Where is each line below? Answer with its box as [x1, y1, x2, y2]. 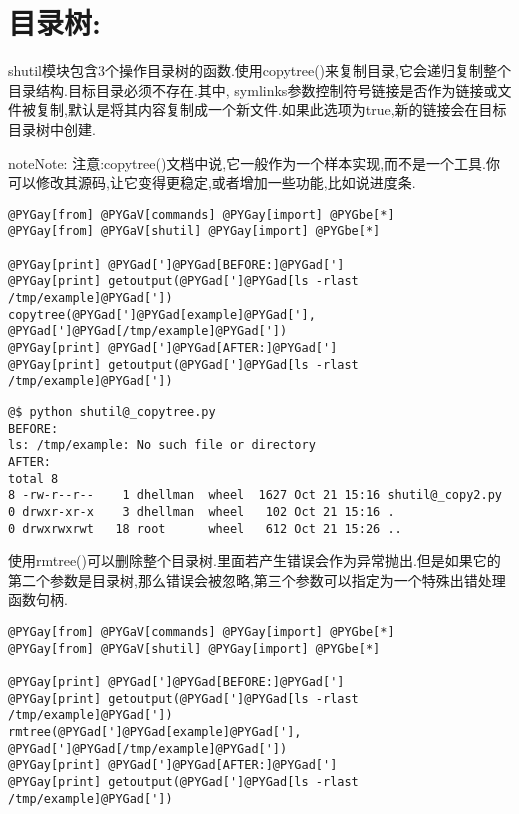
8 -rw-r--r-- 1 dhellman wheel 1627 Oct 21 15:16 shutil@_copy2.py [8, 488, 502, 503]
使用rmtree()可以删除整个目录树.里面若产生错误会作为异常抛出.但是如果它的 [8, 550, 501, 571]
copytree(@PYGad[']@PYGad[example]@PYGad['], [8, 307, 316, 322]
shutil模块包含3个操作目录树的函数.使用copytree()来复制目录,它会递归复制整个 [8, 60, 511, 81]
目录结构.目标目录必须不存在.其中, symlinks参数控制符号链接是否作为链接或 [8, 79, 498, 100]
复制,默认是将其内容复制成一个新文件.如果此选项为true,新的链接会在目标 [35, 99, 507, 120]
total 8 [8, 471, 59, 486]
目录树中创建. [8, 118, 96, 139]
